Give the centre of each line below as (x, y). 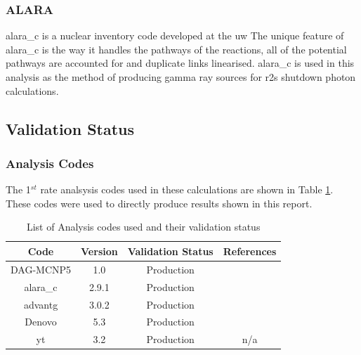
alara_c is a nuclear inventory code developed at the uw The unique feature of (175, 35)
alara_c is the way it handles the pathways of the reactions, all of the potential (176, 49)
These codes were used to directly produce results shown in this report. (159, 203)
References (250, 251)
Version (99, 251)
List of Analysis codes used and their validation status (143, 227)
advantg (41, 304)
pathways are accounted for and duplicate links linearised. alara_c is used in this (180, 63)
